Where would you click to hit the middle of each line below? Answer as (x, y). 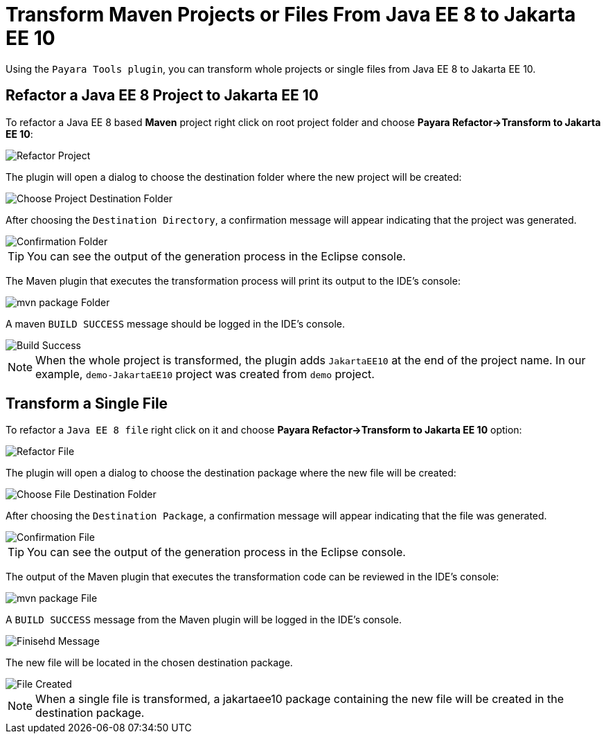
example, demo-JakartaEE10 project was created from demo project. (205, 374)
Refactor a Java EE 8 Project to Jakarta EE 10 (162, 96)
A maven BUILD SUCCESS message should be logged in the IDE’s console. (176, 323)
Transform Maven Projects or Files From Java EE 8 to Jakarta (291, 15)
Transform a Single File (87, 404)
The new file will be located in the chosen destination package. (149, 663)
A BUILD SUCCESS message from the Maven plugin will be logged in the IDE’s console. (204, 620)
